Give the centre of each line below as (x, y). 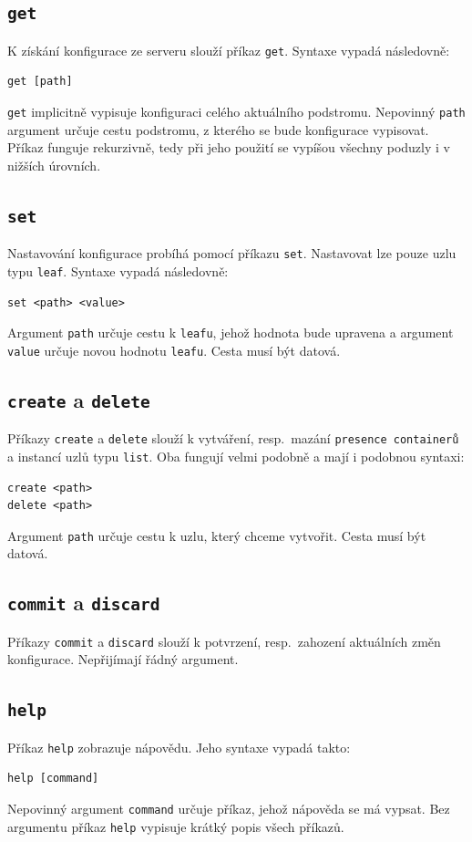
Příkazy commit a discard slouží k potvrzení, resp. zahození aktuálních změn (224, 641)
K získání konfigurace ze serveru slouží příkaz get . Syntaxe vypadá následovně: (229, 50)
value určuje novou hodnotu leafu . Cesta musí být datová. (174, 350)
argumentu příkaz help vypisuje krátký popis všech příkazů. (176, 826)
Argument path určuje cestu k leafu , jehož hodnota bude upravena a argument (231, 333)
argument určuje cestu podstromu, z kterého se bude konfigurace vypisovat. (218, 129)
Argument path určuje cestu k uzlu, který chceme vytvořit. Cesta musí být (217, 535)
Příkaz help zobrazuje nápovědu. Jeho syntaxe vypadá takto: (179, 747)
